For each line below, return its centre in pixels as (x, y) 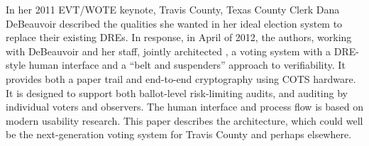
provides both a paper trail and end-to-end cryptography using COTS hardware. (181, 78)
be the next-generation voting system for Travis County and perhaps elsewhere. (179, 134)
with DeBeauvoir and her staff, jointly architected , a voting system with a (169, 51)
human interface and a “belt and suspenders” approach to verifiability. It (187, 65)
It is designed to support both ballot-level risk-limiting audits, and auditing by (177, 92)
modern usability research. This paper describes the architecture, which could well (184, 120)
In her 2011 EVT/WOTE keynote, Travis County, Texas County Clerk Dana (173, 9)
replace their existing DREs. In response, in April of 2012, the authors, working (179, 37)
